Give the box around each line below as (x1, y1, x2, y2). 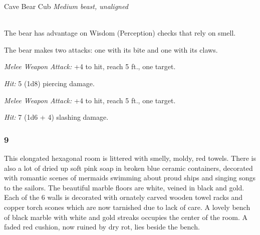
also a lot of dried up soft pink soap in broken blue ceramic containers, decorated (4, 162, 253, 173)
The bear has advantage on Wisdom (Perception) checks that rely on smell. (4, 28, 236, 38)
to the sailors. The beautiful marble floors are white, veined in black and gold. (4, 182, 244, 192)
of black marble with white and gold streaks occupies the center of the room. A (4, 211, 248, 222)
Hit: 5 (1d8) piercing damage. (4, 78, 95, 88)
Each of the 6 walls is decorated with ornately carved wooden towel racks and (4, 192, 243, 202)
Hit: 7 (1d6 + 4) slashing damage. (4, 112, 109, 122)
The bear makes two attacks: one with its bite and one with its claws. (4, 44, 218, 55)
